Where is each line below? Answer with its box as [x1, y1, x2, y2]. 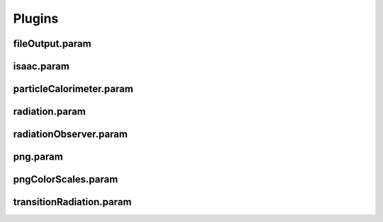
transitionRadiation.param [13, 196, 132, 209]
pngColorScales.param [13, 174, 118, 186]
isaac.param [13, 60, 70, 72]
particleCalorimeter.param [13, 83, 134, 95]
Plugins [13, 11, 59, 26]
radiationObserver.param [13, 128, 128, 140]
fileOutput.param [13, 38, 91, 50]
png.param [13, 151, 63, 163]
